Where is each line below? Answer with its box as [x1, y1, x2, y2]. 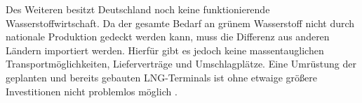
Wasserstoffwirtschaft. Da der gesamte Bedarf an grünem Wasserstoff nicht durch [6, 15, 355, 30]
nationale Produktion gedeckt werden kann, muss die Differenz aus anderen [6, 29, 330, 44]
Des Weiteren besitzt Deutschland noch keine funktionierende [6, 2, 270, 16]
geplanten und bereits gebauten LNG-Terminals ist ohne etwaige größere [6, 70, 317, 84]
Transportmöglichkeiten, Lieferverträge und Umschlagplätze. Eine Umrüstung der [6, 56, 356, 71]
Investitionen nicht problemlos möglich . [6, 84, 177, 98]
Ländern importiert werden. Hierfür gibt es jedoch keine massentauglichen [6, 42, 324, 57]
